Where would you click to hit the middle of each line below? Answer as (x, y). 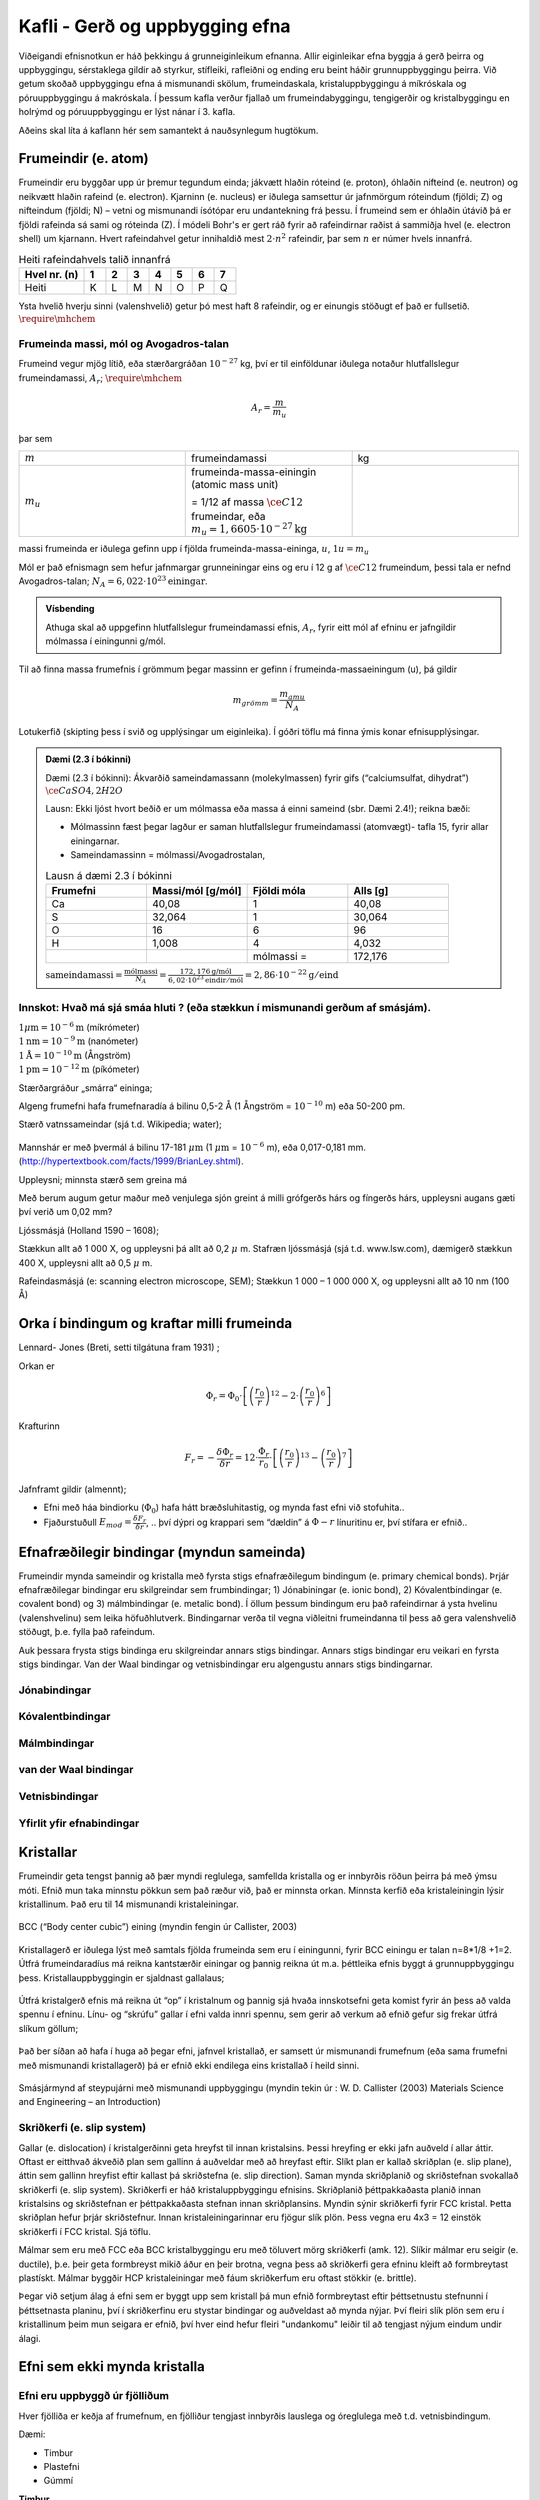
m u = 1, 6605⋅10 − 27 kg (249, 528)
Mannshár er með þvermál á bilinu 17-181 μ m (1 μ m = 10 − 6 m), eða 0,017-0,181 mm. (192, 1146)
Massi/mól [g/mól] (196, 890)
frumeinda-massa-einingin (254, 472)
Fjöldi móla (279, 890)
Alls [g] (371, 890)
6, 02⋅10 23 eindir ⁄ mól (206, 979)
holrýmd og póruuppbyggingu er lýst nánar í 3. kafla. (127, 112)
